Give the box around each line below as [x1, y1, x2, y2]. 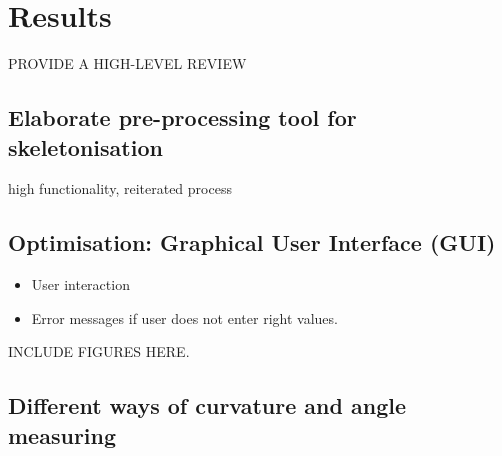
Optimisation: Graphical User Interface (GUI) [8, 227, 496, 258]
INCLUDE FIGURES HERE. [8, 341, 190, 362]
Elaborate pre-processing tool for [8, 102, 357, 133]
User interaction [31, 274, 130, 295]
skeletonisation [8, 131, 163, 162]
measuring [8, 419, 117, 450]
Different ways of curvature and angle [8, 390, 406, 421]
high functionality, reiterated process [8, 178, 232, 199]
